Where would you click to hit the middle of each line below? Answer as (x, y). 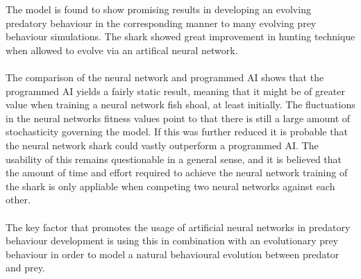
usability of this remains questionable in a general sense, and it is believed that (174, 159)
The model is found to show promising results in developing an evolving (158, 9)
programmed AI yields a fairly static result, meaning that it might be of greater (175, 91)
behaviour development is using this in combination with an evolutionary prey (172, 240)
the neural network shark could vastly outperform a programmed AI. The (162, 145)
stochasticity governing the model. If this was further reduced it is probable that (177, 132)
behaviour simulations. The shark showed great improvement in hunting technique (180, 36)
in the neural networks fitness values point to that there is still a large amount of (178, 118)
